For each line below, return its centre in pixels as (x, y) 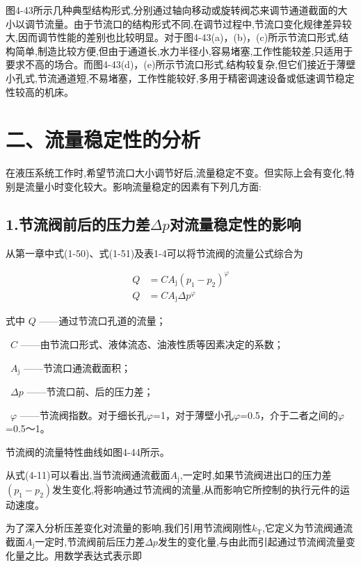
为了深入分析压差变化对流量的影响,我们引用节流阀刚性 (129, 528)
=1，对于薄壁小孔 (193, 414)
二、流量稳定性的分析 (103, 139)
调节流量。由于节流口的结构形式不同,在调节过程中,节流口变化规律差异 (183, 23)
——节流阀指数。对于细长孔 (83, 414)
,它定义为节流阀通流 (307, 528)
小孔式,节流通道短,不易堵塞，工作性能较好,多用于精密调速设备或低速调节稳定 (180, 77)
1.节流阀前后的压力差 (78, 223)
